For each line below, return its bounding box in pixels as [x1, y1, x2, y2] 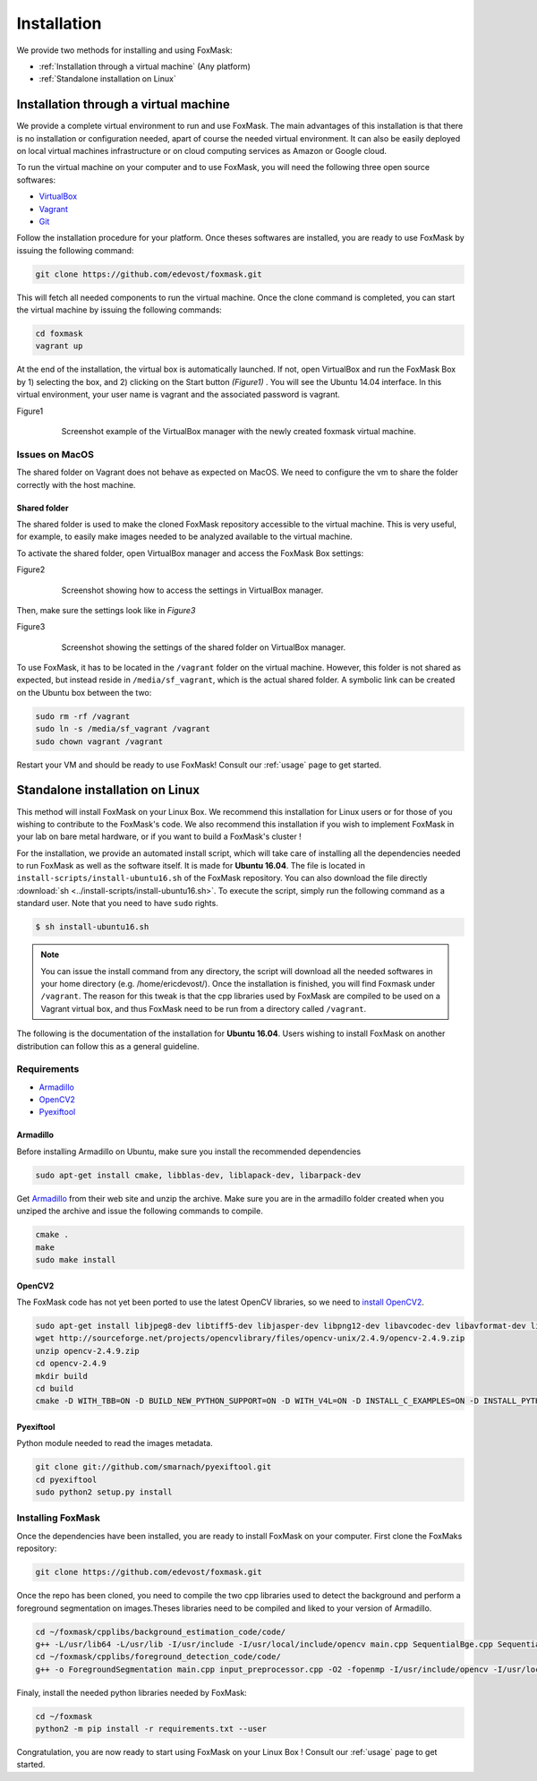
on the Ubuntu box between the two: [16, 687, 152, 698]
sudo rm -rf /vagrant [35, 711, 131, 721]
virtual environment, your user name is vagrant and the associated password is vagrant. [16, 390, 340, 400]
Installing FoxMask [16, 1511, 100, 1524]
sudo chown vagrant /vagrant [35, 736, 164, 747]
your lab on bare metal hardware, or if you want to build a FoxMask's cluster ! [16, 831, 302, 842]
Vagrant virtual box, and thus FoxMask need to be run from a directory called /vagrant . [40, 1003, 367, 1014]
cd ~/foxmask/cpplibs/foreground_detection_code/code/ [35, 1652, 281, 1662]
